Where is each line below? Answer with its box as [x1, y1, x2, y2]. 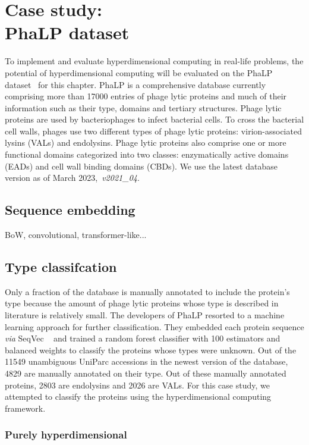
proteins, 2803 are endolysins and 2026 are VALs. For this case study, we [5, 378, 270, 391]
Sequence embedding [5, 200, 135, 219]
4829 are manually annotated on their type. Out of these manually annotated [5, 367, 286, 379]
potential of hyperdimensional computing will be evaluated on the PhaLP [5, 66, 273, 79]
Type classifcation [5, 258, 117, 276]
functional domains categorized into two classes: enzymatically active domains [5, 148, 289, 161]
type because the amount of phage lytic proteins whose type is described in [5, 297, 279, 309]
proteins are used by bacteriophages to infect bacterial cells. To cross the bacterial [5, 113, 304, 126]
